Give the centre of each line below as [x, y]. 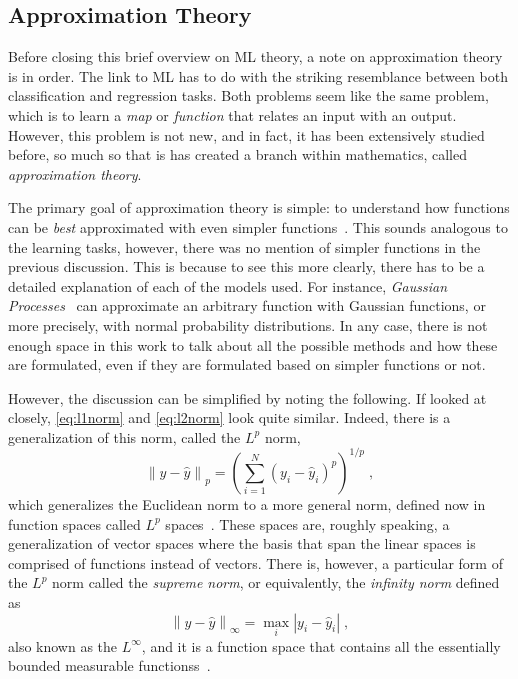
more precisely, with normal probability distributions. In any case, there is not [248, 324]
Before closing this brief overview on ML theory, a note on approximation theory [255, 56]
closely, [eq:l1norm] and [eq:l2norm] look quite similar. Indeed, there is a [229, 417]
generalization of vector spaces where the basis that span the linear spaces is [242, 543]
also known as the [63, 645]
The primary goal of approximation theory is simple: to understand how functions [259, 207]
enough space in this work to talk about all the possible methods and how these [253, 344]
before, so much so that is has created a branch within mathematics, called [237, 154]
